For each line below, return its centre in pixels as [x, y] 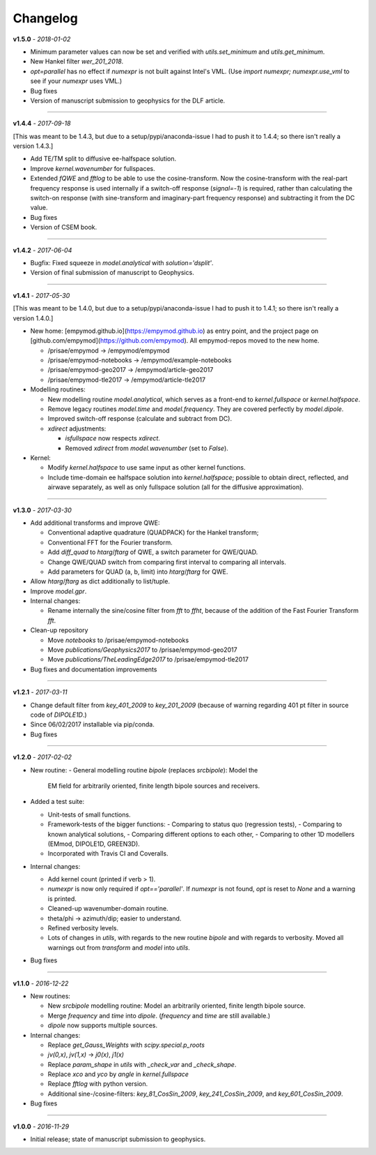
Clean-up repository [59, 630]
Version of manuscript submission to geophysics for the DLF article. [128, 100]
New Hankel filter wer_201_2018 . [77, 61]
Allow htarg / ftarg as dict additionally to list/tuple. [100, 581]
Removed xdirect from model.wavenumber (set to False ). [147, 448]
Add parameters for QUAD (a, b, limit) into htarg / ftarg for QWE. [138, 572]
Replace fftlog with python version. [98, 1084]
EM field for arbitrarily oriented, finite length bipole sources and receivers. [154, 786]
